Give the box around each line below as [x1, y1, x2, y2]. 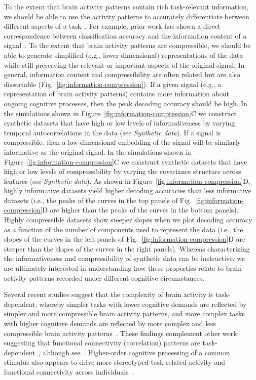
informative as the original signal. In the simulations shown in [4, 146, 191, 157]
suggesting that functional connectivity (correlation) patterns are [4, 338, 200, 348]
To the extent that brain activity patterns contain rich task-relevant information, [4, 1, 249, 11]
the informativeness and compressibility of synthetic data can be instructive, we [4, 253, 245, 263]
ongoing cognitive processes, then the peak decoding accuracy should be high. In [4, 98, 248, 108]
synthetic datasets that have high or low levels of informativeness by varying [4, 118, 235, 128]
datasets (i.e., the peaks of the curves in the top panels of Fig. [4, 195, 192, 205]
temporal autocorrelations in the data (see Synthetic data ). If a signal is [4, 127, 221, 137]
